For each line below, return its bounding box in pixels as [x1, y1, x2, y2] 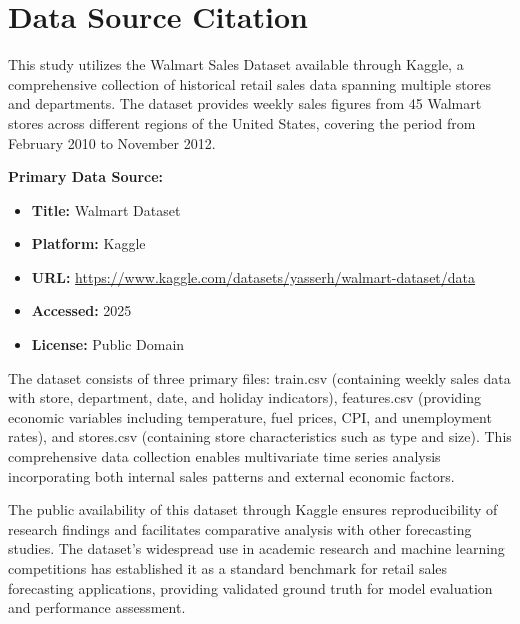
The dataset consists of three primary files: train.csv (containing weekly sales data [8, 367, 511, 388]
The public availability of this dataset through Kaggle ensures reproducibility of [8, 499, 498, 520]
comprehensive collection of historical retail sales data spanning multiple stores [8, 73, 491, 94]
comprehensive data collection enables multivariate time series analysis [8, 446, 441, 467]
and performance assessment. [8, 597, 186, 618]
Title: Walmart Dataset [31, 199, 181, 220]
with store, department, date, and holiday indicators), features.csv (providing [8, 387, 482, 408]
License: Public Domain [31, 334, 185, 355]
